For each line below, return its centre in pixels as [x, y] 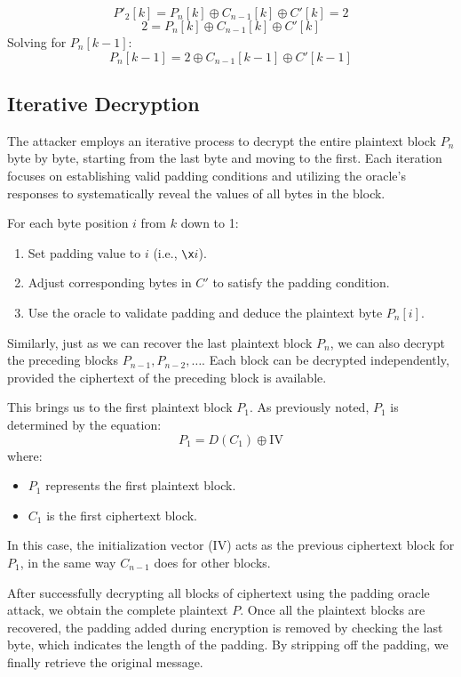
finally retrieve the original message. [105, 661]
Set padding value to [84, 252]
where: [25, 455]
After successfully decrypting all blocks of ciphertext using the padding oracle [219, 592]
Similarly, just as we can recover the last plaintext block [160, 342]
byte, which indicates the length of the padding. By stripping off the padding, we [228, 645]
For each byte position [68, 223]
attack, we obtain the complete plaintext [118, 610]
